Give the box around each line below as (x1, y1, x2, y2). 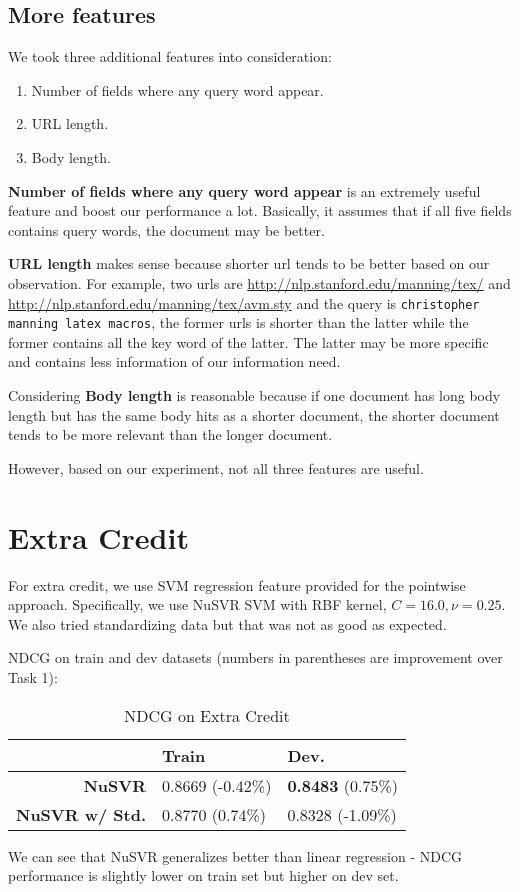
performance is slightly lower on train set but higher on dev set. (8, 865, 399, 886)
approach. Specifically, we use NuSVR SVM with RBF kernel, (8, 594, 387, 615)
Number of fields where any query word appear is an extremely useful (8, 180, 481, 201)
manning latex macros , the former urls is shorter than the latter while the (8, 312, 469, 333)
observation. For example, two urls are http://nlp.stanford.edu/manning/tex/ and (8, 272, 511, 293)
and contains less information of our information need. (8, 351, 341, 372)
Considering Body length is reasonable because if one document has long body (8, 385, 501, 406)
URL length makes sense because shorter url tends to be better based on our (8, 253, 490, 274)
